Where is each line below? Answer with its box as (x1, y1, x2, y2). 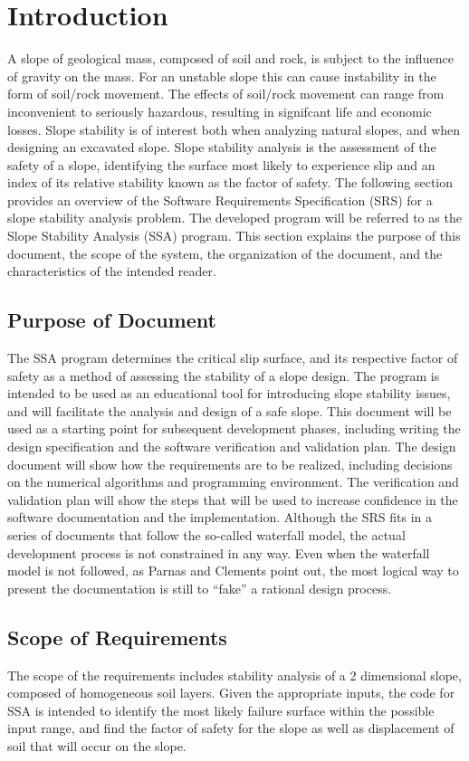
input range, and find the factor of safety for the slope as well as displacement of (7, 718, 455, 737)
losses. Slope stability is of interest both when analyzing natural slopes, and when (7, 119, 461, 138)
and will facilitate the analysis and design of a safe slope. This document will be (7, 401, 452, 420)
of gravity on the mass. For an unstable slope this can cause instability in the (7, 66, 436, 85)
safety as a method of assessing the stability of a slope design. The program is (7, 366, 440, 385)
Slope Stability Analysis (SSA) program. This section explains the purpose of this (7, 226, 461, 245)
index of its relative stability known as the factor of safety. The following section (7, 173, 454, 192)
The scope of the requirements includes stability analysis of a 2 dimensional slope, (7, 665, 462, 684)
